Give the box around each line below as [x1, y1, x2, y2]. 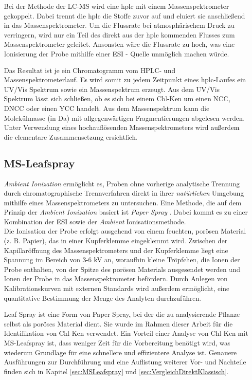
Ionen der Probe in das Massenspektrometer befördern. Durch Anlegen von [4, 273, 228, 284]
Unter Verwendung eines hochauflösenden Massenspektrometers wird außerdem [4, 122, 240, 132]
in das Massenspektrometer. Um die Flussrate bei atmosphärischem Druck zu [4, 20, 235, 30]
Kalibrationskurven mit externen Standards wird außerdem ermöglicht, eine [4, 283, 230, 293]
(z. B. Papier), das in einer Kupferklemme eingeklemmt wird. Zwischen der [4, 235, 228, 246]
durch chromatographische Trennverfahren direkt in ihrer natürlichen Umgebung [4, 188, 244, 198]
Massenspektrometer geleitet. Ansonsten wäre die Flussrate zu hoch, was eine [4, 39, 235, 49]
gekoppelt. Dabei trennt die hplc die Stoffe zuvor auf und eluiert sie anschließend [4, 10, 245, 20]
